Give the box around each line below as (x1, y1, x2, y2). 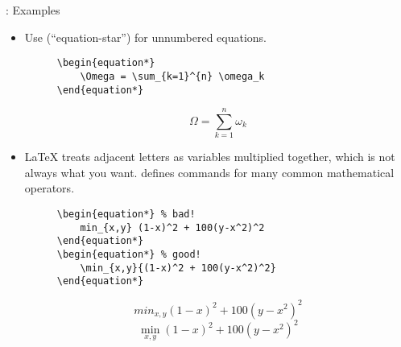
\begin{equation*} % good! (56, 249, 201, 261)
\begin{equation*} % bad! (56, 209, 196, 221)
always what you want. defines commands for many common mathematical (24, 163, 395, 180)
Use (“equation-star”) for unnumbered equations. (24, 28, 267, 45)
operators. (24, 180, 75, 196)
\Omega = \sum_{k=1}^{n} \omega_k (80, 70, 265, 82)
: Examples (6, 2, 60, 18)
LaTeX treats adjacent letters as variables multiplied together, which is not (24, 148, 395, 165)
